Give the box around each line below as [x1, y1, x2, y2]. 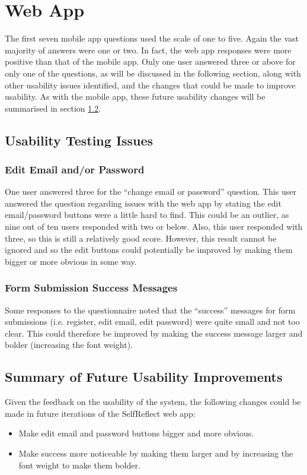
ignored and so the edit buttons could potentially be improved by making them [5, 243, 293, 256]
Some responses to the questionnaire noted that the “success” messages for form [5, 303, 296, 316]
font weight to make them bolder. [18, 458, 140, 471]
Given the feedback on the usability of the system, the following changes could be [5, 395, 301, 408]
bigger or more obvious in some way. [5, 255, 137, 267]
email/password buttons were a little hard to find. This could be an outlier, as [5, 208, 289, 221]
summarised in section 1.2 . [5, 102, 101, 114]
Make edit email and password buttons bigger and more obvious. [18, 427, 254, 439]
